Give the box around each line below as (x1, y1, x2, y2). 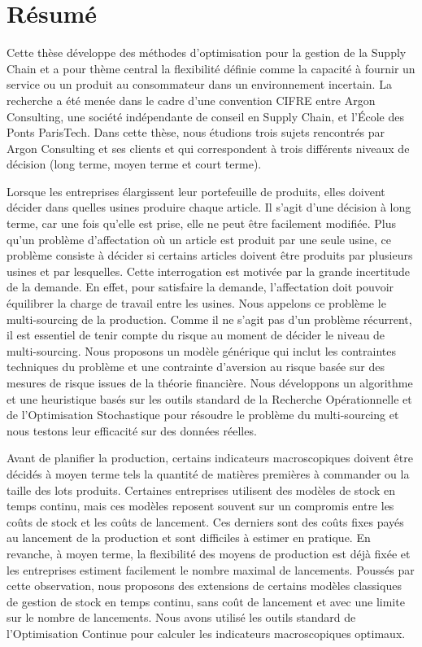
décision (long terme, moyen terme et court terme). (7, 155, 262, 173)
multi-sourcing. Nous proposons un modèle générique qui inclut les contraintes (7, 342, 396, 359)
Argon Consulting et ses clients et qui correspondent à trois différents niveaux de (7, 139, 410, 156)
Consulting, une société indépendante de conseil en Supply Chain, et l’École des (7, 107, 404, 125)
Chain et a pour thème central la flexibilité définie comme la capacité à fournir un (7, 59, 415, 77)
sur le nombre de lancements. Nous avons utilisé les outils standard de (7, 609, 356, 626)
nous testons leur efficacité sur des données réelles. (7, 422, 257, 439)
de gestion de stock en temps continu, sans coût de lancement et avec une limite (7, 592, 405, 610)
